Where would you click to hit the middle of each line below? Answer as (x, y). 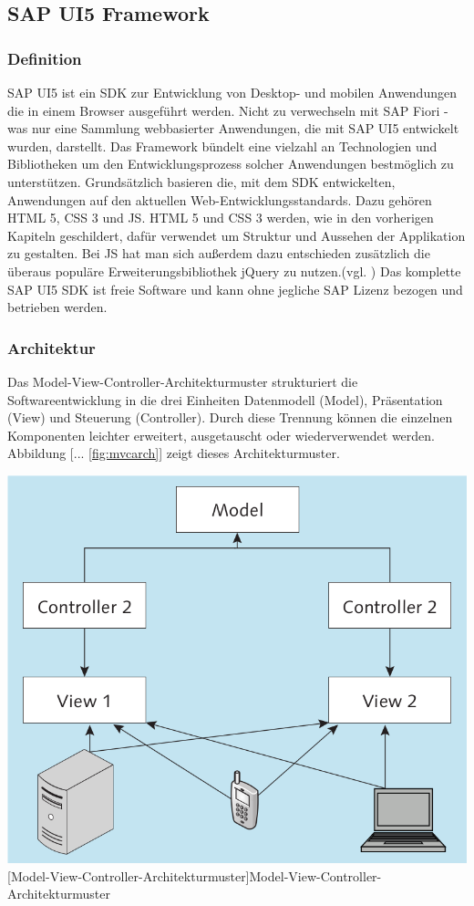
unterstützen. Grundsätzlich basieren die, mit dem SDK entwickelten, (201, 181)
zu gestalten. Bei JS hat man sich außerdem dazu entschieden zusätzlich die (219, 253)
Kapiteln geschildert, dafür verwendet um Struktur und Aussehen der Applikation (237, 235)
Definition (45, 58)
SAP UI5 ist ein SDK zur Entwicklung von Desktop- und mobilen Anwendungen (232, 92)
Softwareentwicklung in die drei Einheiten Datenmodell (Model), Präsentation (225, 399)
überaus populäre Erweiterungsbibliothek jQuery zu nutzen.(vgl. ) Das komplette (234, 271)
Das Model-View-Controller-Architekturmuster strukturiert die (183, 381)
